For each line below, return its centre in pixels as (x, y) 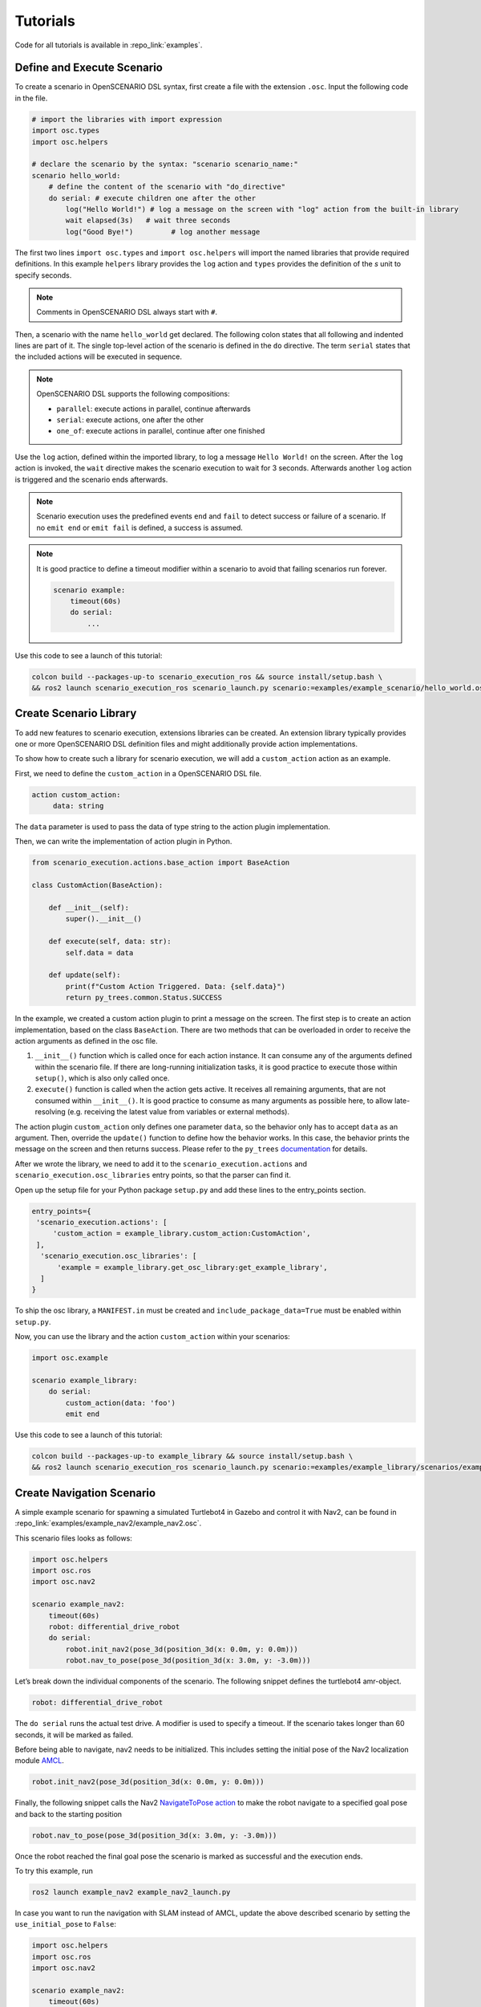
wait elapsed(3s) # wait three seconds (148, 220)
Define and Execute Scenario (89, 68)
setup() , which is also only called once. (102, 1078)
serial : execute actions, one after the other (130, 420)
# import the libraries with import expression (127, 119)
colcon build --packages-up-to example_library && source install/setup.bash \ (192, 1456)
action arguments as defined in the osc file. (86, 1040)
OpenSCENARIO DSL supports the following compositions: (133, 394)
